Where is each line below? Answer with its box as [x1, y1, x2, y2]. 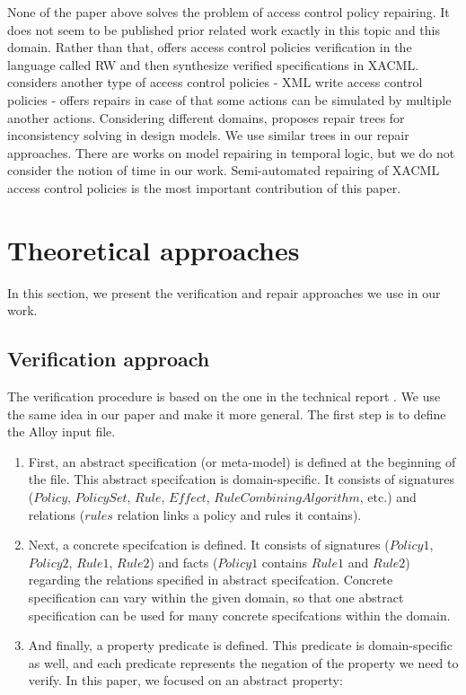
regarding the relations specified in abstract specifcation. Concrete [28, 570, 393, 589]
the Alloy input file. [7, 422, 116, 441]
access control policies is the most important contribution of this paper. [7, 178, 401, 197]
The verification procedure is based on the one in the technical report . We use [7, 387, 441, 406]
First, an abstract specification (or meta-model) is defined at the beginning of [28, 452, 456, 471]
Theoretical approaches [7, 231, 300, 268]
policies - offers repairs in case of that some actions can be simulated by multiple [7, 90, 452, 109]
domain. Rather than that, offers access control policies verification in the [7, 38, 412, 57]
